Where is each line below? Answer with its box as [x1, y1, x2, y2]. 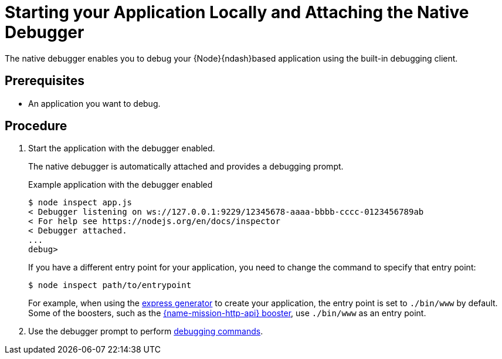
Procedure [5, 118, 67, 134]
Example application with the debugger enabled [28, 179, 213, 190]
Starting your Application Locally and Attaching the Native [5, 2, 469, 22]
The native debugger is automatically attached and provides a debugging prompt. [28, 161, 344, 172]
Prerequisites [5, 73, 84, 89]
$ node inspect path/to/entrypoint [28, 280, 192, 290]
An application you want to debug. [28, 98, 161, 109]
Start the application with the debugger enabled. [28, 143, 215, 154]
